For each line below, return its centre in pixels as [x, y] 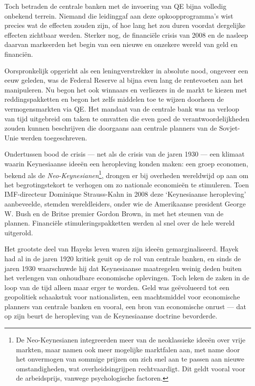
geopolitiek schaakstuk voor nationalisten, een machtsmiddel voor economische [122, 297]
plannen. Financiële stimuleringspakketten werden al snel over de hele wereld [120, 223]
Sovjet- [230, 128]
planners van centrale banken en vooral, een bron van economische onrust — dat [125, 306]
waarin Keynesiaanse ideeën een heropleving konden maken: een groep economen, [127, 163]
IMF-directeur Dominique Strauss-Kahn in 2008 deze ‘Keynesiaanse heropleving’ [125, 194]
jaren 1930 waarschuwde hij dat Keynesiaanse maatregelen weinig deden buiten [123, 268]
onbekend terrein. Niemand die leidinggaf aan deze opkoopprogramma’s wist [119, 15]
